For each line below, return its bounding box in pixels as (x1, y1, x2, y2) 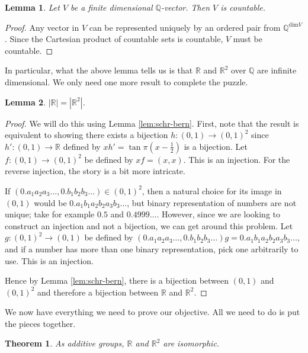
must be (233, 33, 262, 45)
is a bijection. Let (184, 140, 248, 152)
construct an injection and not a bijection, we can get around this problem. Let (5, 219, 293, 232)
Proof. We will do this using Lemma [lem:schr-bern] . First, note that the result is (5, 117, 299, 129)
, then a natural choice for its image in (142, 184, 282, 197)
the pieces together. (5, 317, 76, 329)
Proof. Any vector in (5, 21, 79, 33)
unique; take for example (5, 208, 95, 220)
